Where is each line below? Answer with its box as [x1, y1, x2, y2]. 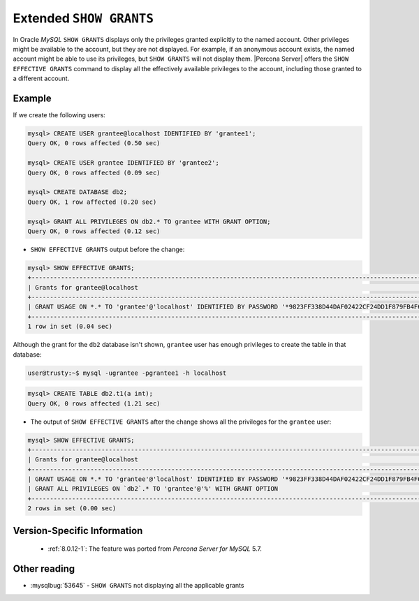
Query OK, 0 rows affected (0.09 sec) [27, 168, 161, 177]
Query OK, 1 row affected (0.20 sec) [27, 198, 157, 206]
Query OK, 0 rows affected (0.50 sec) [27, 140, 161, 147]
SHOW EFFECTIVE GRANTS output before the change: [30, 245, 185, 253]
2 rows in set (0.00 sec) [27, 505, 117, 512]
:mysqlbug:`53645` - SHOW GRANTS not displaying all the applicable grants [30, 581, 244, 590]
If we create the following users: [13, 111, 106, 119]
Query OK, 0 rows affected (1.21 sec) [27, 399, 161, 408]
